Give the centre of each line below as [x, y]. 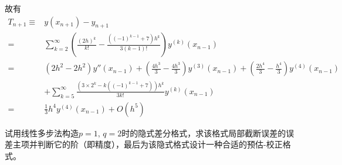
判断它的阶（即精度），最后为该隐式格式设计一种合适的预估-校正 [160, 144]
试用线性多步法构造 [42, 133]
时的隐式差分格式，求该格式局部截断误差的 [204, 133]
